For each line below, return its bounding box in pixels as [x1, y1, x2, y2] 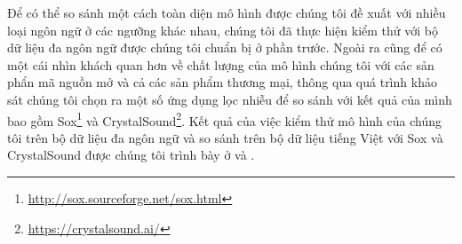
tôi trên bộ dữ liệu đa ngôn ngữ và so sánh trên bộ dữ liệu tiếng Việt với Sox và [7, 128, 443, 146]
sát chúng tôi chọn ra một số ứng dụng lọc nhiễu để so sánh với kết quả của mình [7, 90, 452, 108]
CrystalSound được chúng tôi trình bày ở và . [7, 146, 255, 164]
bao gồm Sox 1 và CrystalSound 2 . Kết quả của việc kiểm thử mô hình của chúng [7, 108, 442, 130]
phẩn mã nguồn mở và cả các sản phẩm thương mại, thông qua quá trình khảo [7, 73, 437, 91]
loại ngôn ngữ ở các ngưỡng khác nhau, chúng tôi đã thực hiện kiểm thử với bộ [7, 20, 438, 39]
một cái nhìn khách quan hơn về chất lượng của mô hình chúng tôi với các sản [7, 55, 434, 74]
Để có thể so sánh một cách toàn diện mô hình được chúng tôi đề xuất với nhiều [7, 4, 446, 21]
